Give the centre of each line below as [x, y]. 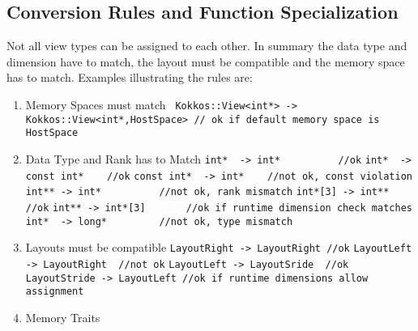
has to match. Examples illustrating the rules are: [130, 77]
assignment [55, 292]
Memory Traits [63, 317]
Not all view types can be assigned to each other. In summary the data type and [207, 46]
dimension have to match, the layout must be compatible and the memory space [206, 61]
